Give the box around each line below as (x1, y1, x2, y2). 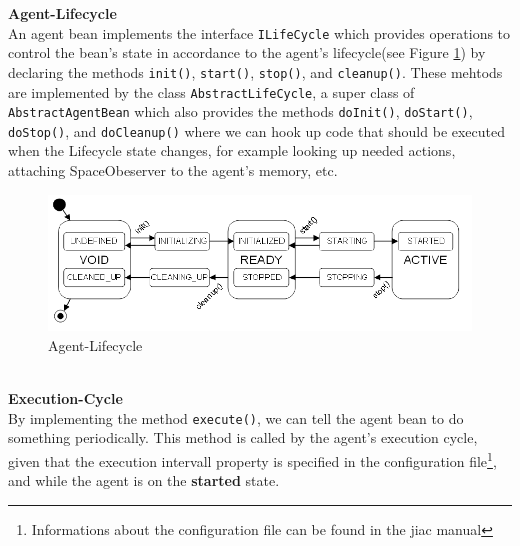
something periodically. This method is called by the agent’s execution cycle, (8, 427, 478, 448)
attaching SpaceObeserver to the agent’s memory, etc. (8, 160, 338, 181)
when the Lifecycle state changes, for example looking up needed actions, (8, 140, 456, 161)
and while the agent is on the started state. (8, 470, 280, 491)
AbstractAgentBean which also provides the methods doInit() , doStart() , (8, 101, 473, 122)
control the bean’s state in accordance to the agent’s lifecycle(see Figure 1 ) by (8, 42, 486, 63)
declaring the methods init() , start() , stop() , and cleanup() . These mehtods (8, 61, 503, 82)
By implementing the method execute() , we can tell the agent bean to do (8, 407, 464, 428)
